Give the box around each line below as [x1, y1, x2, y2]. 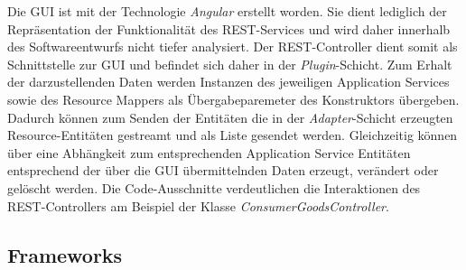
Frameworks [7, 240, 123, 268]
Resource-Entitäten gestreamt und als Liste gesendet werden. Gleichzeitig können [7, 126, 458, 144]
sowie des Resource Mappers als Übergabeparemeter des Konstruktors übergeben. [7, 89, 460, 108]
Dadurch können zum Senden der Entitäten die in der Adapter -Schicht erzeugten [7, 107, 453, 126]
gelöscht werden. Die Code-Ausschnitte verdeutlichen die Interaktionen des [7, 178, 421, 197]
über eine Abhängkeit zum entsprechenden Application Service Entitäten [7, 143, 411, 162]
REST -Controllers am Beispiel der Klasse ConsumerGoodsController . [7, 196, 389, 215]
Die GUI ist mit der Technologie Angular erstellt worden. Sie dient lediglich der [7, 2, 447, 20]
